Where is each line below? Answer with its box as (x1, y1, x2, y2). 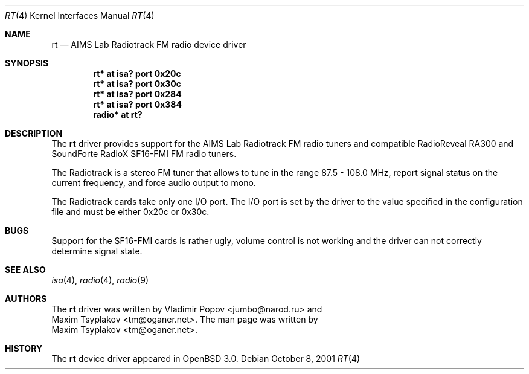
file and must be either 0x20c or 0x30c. (51, 207, 210, 217)
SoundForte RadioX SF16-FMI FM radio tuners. (51, 149, 237, 159)
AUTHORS (5, 294, 47, 304)
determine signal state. (51, 246, 143, 256)
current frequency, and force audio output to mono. (51, 178, 256, 188)
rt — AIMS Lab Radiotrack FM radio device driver (51, 39, 246, 50)
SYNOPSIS (5, 58, 49, 68)
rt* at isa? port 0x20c (93, 68, 181, 79)
